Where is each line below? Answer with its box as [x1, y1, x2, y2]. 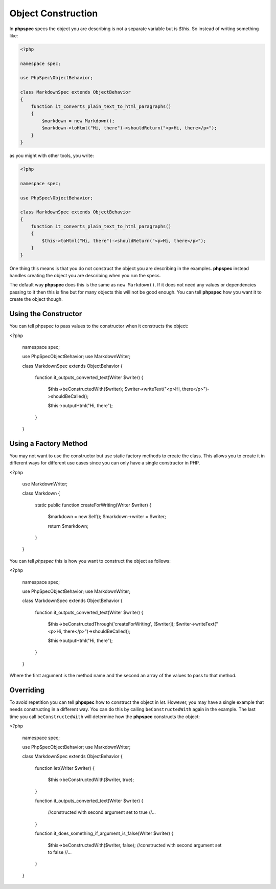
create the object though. [9, 296, 63, 302]
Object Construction [9, 8, 98, 19]
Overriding [9, 685, 45, 694]
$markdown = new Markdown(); [41, 118, 115, 124]
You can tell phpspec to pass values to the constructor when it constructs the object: [9, 323, 189, 329]
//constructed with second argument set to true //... [48, 809, 156, 815]
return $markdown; [48, 523, 89, 529]
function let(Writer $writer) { [35, 765, 95, 771]
